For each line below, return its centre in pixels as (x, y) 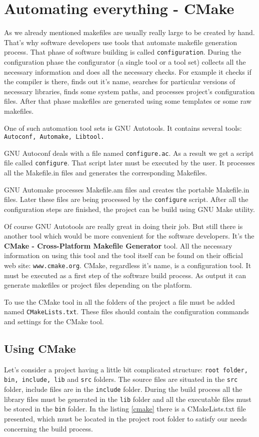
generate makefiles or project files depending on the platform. (98, 285)
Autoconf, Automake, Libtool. (54, 137)
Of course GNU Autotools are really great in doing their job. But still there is (123, 226)
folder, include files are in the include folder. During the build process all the (123, 389)
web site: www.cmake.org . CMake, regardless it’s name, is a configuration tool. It (128, 265)
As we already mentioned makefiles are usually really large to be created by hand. (129, 32)
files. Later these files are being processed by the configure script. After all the (126, 199)
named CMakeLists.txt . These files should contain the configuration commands (126, 311)
